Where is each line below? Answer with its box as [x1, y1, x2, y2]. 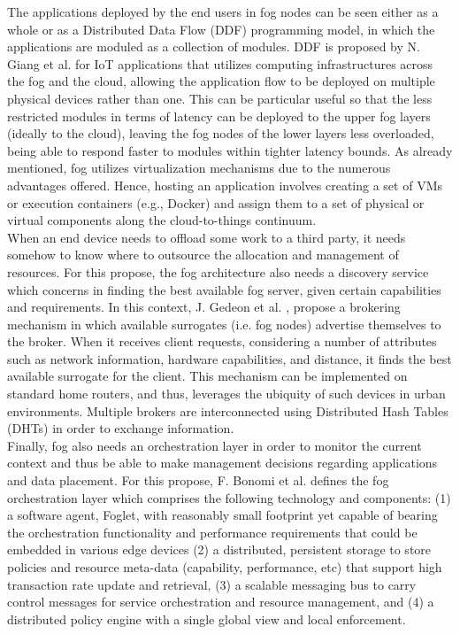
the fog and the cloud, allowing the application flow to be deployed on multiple [7, 72, 435, 90]
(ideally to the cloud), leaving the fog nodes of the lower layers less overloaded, [7, 124, 434, 143]
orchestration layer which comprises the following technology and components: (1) [7, 488, 451, 506]
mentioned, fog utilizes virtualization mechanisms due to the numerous [7, 158, 391, 177]
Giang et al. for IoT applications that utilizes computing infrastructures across [7, 54, 433, 73]
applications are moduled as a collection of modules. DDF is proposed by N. [7, 37, 420, 56]
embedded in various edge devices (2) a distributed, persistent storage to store [7, 540, 432, 559]
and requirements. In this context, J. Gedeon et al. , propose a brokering [7, 298, 401, 316]
